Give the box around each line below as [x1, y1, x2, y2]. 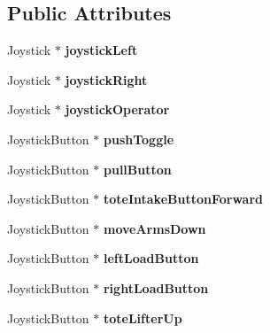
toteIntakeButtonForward [103, 190, 264, 208]
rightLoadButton [103, 278, 209, 297]
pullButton [103, 159, 172, 178]
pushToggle [103, 129, 174, 148]
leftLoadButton [103, 249, 199, 267]
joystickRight [65, 70, 148, 89]
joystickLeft [65, 41, 138, 59]
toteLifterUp [103, 308, 182, 327]
